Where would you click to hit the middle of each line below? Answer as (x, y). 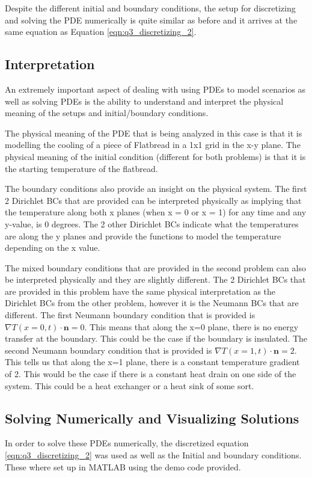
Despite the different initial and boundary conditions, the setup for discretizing (150, 8)
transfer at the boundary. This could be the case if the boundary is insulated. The (156, 338)
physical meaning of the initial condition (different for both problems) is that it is (155, 156)
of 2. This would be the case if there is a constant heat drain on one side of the (151, 374)
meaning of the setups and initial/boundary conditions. (107, 113)
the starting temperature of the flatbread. (81, 168)
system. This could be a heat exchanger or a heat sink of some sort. (130, 385)
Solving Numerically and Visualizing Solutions (152, 418)
